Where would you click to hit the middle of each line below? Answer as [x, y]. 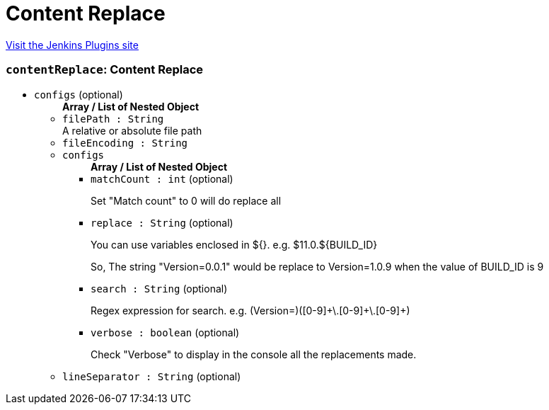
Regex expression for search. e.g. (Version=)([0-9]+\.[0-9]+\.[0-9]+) [250, 310]
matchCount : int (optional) [162, 178]
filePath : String [113, 119]
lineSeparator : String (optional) [152, 376]
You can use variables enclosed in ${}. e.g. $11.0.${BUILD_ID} [234, 244]
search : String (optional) [159, 288]
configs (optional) [79, 94]
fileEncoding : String [125, 143]
